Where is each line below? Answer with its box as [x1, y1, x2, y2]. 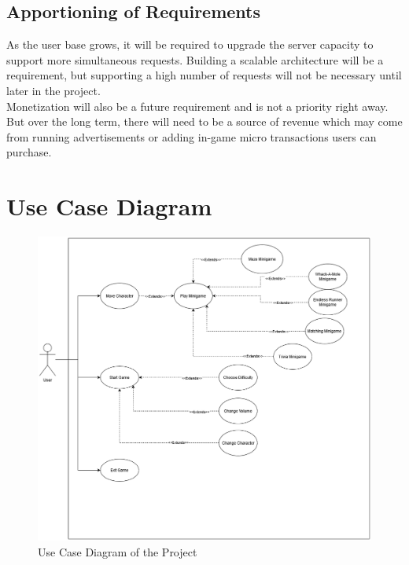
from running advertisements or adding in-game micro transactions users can [6, 128, 377, 145]
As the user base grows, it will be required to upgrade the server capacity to [6, 36, 374, 53]
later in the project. [6, 82, 101, 98]
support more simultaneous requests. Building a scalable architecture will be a [6, 51, 384, 68]
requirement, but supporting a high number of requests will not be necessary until [6, 67, 402, 83]
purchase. [6, 144, 52, 160]
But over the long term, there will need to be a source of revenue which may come [6, 113, 403, 130]
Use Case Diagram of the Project [38, 543, 197, 559]
